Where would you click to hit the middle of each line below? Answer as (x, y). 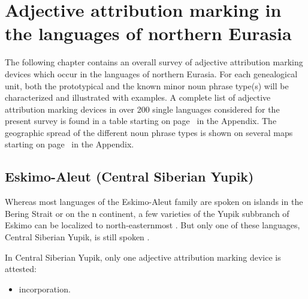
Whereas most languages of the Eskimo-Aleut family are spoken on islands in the (154, 202)
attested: (21, 269)
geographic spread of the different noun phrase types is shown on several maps (149, 132)
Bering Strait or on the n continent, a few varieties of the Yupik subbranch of (147, 213)
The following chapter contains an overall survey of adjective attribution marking (154, 62)
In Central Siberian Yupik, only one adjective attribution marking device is (143, 257)
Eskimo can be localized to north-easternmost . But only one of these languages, (153, 225)
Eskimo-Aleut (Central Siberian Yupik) (129, 176)
